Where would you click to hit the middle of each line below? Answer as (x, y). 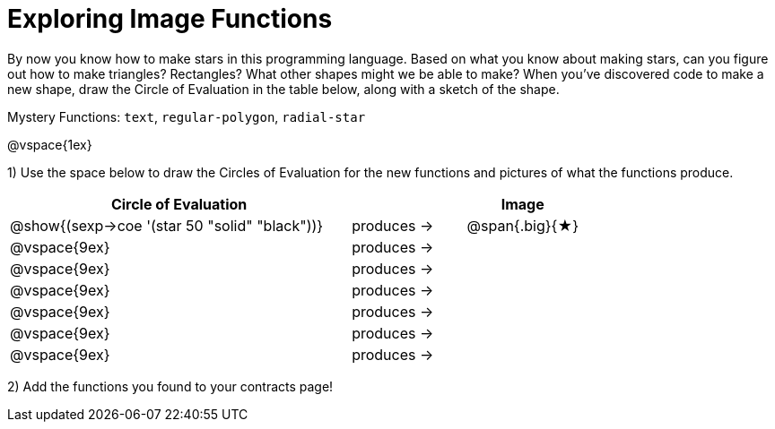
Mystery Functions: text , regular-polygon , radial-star (187, 116)
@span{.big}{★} (522, 225)
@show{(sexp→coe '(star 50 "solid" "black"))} (167, 225)
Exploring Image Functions (170, 19)
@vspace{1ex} (50, 144)
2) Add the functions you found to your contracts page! (170, 386)
